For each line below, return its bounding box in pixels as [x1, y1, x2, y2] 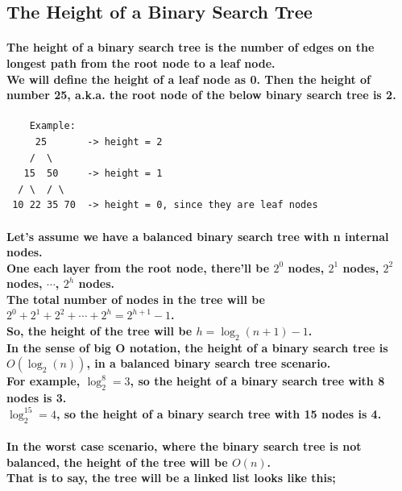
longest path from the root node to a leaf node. [6, 54, 276, 71]
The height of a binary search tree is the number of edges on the [6, 39, 375, 56]
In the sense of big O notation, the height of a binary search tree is [6, 339, 388, 356]
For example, [6, 372, 81, 389]
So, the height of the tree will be [6, 322, 193, 339]
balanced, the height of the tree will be [6, 453, 228, 470]
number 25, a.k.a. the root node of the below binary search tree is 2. [6, 86, 396, 103]
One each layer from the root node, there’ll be [6, 259, 270, 276]
